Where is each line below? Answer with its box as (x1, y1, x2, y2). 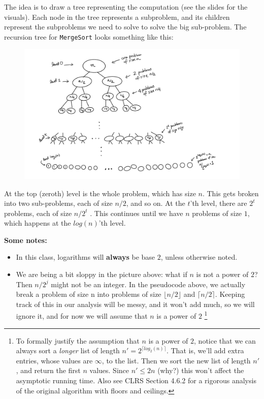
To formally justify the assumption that (16, 335, 140, 346)
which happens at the (4, 218, 71, 228)
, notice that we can (194, 335, 256, 346)
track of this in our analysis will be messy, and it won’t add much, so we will (16, 298, 255, 309)
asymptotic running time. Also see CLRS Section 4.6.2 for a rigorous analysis (16, 375, 256, 386)
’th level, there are (190, 198, 247, 208)
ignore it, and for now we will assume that (16, 311, 148, 321)
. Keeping (215, 289, 245, 299)
